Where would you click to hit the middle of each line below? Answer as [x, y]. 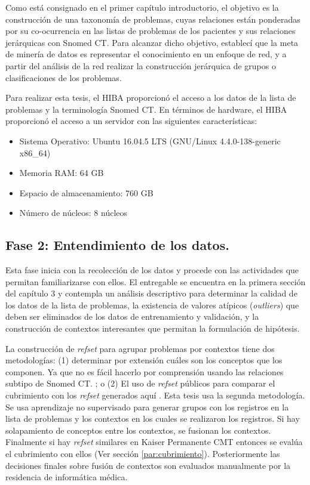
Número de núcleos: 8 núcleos [73, 213]
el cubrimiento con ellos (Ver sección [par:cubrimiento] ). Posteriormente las [143, 454]
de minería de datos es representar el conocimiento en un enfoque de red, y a [146, 54]
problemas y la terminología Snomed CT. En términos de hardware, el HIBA [146, 109]
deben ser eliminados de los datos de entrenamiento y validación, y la [132, 316]
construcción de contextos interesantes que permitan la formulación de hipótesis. [153, 328]
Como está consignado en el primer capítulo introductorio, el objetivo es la [142, 7]
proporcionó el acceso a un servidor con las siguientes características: [131, 121]
